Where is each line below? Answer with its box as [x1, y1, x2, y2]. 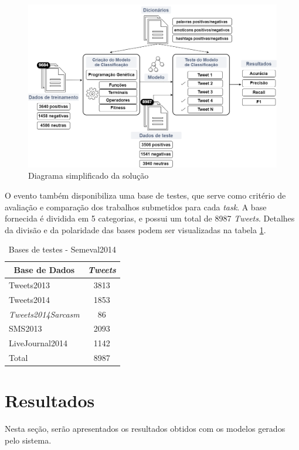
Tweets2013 [9, 278, 50, 291]
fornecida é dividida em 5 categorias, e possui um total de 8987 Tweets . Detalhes [5, 212, 295, 224]
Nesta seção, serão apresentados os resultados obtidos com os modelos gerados [5, 422, 286, 435]
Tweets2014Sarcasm [9, 308, 80, 320]
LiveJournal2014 [9, 337, 68, 349]
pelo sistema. [5, 434, 52, 446]
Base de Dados [13, 263, 75, 275]
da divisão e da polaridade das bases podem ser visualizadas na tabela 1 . [5, 223, 266, 236]
